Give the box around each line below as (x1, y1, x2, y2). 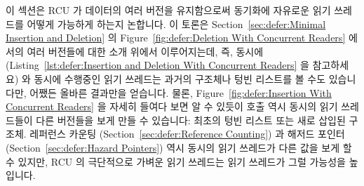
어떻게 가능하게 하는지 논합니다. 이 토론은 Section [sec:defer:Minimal (27, 16, 326, 31)
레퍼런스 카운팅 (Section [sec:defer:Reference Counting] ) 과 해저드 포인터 (29, 126, 345, 141)
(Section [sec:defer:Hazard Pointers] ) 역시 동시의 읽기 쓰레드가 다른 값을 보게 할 (6, 140, 352, 154)
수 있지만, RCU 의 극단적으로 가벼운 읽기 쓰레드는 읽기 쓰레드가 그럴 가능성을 (6, 154, 346, 168)
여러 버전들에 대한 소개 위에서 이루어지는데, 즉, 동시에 (27, 44, 264, 58)
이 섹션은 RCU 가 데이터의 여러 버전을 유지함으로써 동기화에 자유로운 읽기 (6, 3, 331, 17)
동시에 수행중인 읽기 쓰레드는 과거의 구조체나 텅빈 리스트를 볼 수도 (34, 71, 326, 86)
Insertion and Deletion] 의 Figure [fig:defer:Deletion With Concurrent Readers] (6, 30, 346, 45)
